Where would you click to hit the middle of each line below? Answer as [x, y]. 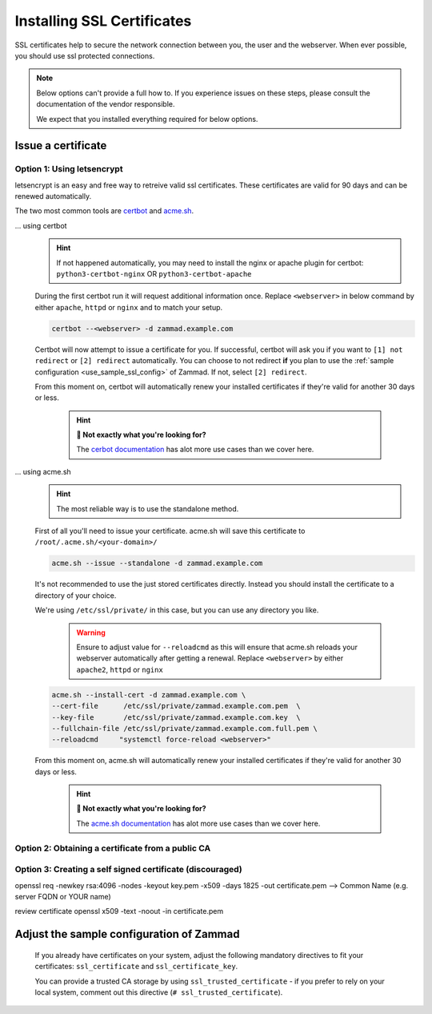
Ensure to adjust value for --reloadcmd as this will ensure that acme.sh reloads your [217, 647]
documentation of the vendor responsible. [106, 104]
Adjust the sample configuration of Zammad [127, 934]
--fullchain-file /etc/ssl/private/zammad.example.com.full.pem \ [184, 728]
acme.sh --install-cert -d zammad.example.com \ [149, 695]
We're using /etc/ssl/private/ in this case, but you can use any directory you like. [177, 610]
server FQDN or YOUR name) [63, 896]
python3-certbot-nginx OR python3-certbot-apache [154, 274]
